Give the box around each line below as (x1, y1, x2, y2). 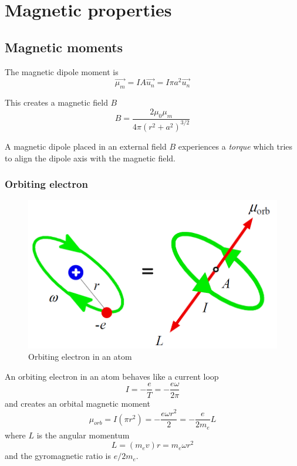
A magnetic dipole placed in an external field (5, 140, 167, 152)
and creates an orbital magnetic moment (5, 397, 150, 409)
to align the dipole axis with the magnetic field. (5, 151, 176, 164)
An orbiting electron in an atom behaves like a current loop (5, 370, 219, 382)
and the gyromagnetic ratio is (5, 450, 111, 462)
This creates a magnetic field (5, 96, 108, 109)
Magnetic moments (5, 38, 123, 56)
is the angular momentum (36, 428, 130, 441)
